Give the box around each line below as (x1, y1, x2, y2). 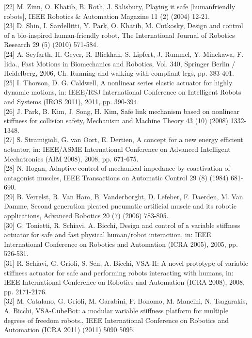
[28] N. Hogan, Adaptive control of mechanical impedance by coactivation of (4, 163, 230, 173)
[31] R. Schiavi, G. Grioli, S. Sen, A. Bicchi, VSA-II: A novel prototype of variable (4, 258, 248, 268)
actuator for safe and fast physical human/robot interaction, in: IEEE (4, 229, 211, 240)
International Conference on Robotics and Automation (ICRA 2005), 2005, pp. (4, 239, 238, 249)
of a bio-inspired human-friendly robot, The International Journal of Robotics (4, 30, 235, 40)
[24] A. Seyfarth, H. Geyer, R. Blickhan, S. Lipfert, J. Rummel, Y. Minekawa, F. (4, 48, 244, 59)
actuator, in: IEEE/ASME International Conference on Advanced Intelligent (4, 144, 231, 154)
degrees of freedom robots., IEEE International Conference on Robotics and (4, 315, 229, 325)
